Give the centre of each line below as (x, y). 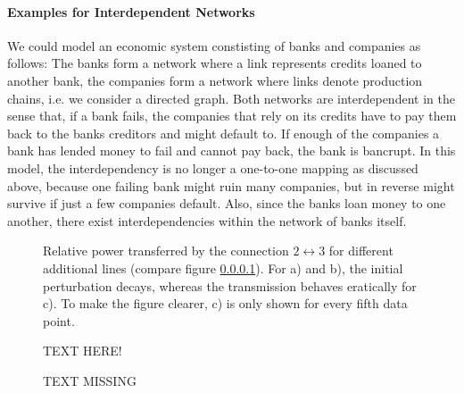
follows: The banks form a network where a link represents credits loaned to (215, 63)
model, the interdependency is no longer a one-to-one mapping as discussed (213, 167)
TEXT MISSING (90, 380)
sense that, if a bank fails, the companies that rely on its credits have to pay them (232, 116)
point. (59, 320)
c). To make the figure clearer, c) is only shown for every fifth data (225, 303)
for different (361, 251)
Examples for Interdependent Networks (131, 11)
